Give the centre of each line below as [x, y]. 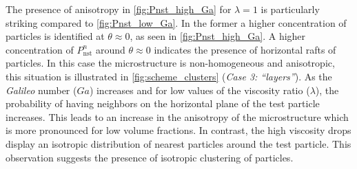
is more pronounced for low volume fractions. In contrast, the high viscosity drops [178, 130]
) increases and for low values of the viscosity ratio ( [200, 90]
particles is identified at [55, 36]
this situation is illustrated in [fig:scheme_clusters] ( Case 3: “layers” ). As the [169, 76]
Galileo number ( [41, 90]
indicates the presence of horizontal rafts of [245, 49]
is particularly [290, 9]
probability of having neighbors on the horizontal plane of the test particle [163, 103]
